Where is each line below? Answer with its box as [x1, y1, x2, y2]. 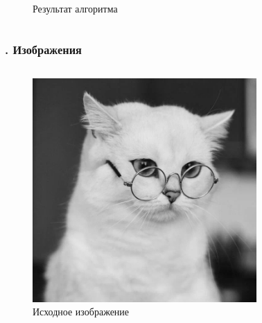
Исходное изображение [33, 304, 130, 319]
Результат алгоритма [33, 1, 118, 15]
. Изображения [5, 40, 82, 58]
